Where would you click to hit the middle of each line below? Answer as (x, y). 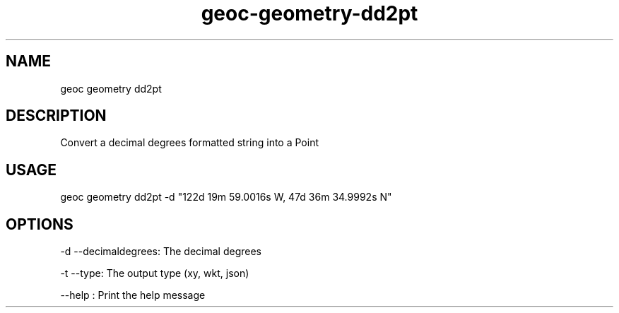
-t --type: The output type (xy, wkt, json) (155, 273)
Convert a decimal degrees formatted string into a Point (190, 143)
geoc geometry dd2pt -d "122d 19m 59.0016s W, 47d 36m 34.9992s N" (226, 197)
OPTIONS (40, 224)
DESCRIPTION (56, 116)
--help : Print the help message (133, 295)
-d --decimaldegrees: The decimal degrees (161, 252)
